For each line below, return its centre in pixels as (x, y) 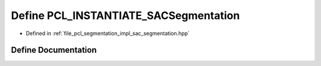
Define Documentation (54, 50)
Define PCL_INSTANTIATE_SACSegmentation (125, 15)
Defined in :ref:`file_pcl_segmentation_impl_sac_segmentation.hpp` (108, 33)
